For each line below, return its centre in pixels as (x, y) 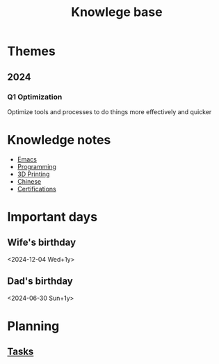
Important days (52, 217)
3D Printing (33, 174)
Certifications (37, 189)
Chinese (29, 181)
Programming (37, 166)
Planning (33, 326)
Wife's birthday (42, 243)
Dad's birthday (40, 282)
